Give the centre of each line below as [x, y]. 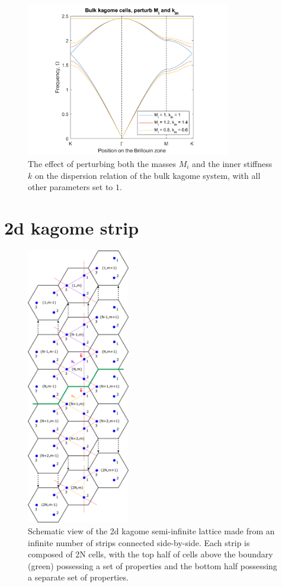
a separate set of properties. [78, 577]
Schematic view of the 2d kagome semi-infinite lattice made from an [151, 530]
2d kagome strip [72, 227]
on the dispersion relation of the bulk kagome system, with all [148, 175]
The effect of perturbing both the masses [102, 163]
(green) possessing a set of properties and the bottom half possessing [153, 565]
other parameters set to [70, 187]
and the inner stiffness [232, 163]
